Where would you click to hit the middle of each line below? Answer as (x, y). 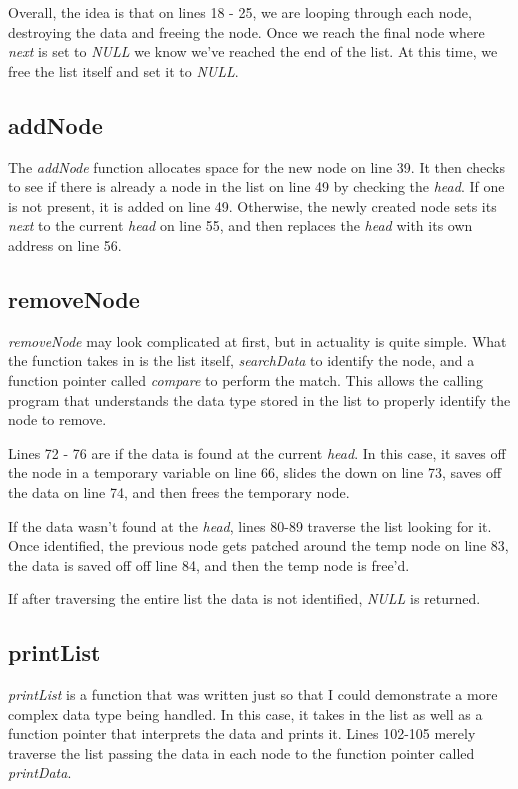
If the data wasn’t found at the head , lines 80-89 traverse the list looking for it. (250, 525)
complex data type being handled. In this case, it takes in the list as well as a (245, 713)
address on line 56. (65, 244)
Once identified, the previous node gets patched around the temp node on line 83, (258, 545)
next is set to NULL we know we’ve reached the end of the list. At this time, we (253, 51)
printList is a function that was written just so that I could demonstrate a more (253, 694)
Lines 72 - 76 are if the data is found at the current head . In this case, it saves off (257, 452)
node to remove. (57, 419)
